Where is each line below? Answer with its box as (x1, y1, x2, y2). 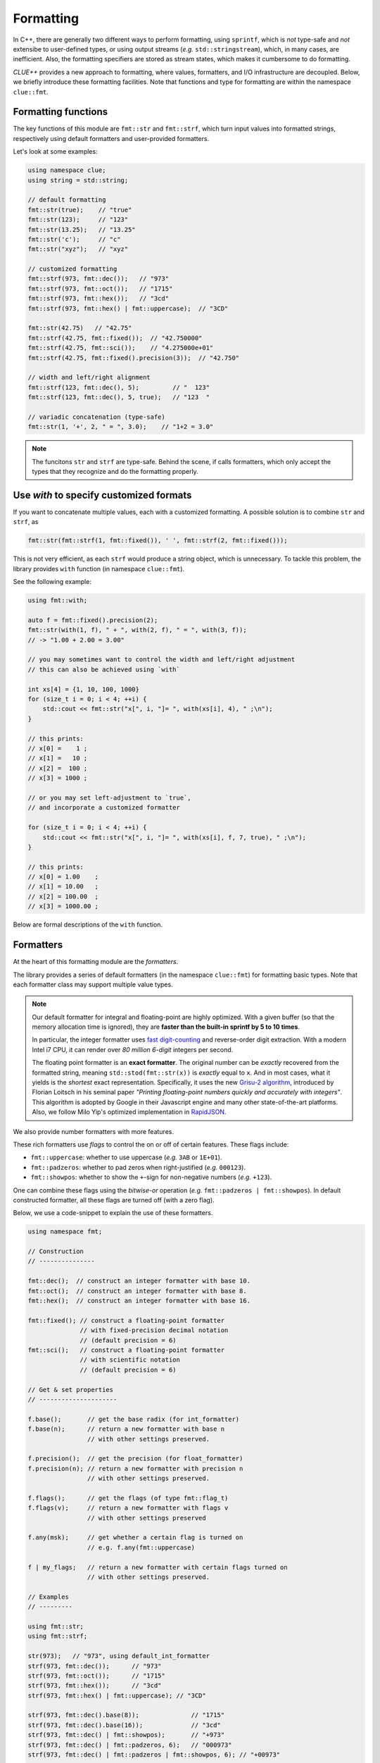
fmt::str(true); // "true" (27, 205, 132, 214)
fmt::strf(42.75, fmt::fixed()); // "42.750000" (27, 334, 203, 342)
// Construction (27, 1247, 84, 1255)
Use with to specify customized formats (13, 489, 192, 501)
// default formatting (27, 196, 106, 204)
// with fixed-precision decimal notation (80, 1326, 229, 1334)
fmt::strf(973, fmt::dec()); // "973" (27, 275, 169, 283)
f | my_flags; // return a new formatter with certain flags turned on (27, 1563, 288, 1571)
